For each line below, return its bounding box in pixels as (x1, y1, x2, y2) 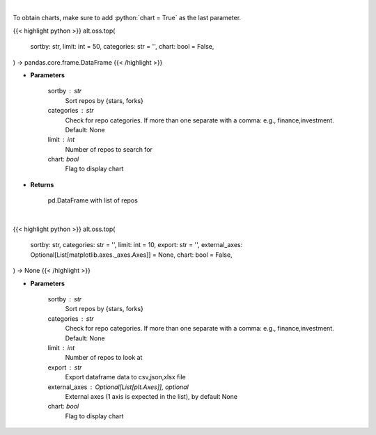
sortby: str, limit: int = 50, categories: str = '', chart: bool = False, (30, 42, 214, 51)
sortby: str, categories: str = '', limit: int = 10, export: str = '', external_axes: (30, 241, 243, 249)
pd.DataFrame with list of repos (47, 196, 139, 205)
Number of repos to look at (65, 354, 143, 362)
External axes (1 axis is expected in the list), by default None (65, 392, 238, 400)
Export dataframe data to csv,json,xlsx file (65, 373, 186, 381)
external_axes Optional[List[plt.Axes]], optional (47, 383, 189, 391)
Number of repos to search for (65, 145, 153, 153)
